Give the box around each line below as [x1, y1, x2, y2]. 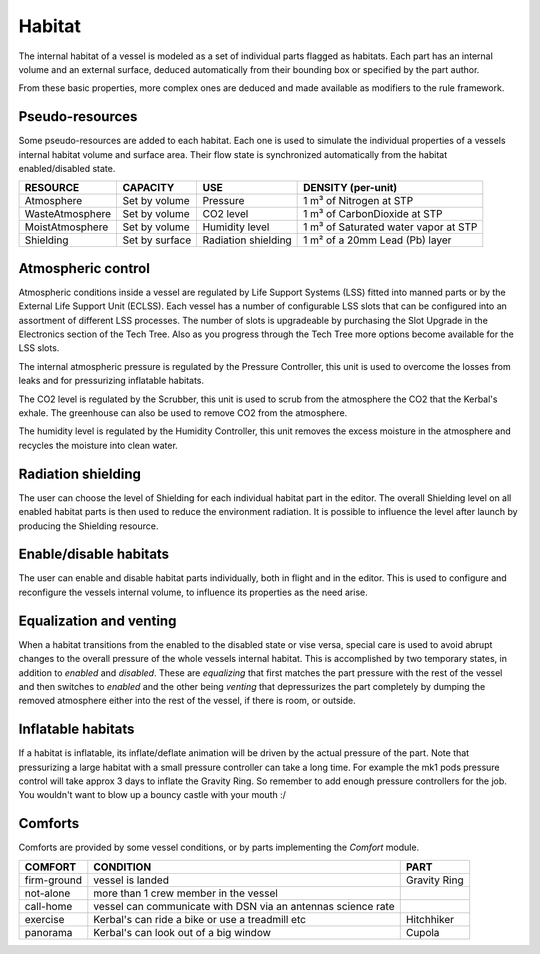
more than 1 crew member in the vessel [93, 886, 279, 900]
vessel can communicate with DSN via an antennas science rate [93, 899, 395, 913]
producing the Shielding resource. [18, 520, 159, 532]
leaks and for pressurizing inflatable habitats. [18, 375, 205, 387]
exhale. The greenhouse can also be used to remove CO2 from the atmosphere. [18, 407, 348, 419]
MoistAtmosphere [24, 220, 109, 234]
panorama [24, 925, 73, 939]
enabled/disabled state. [18, 163, 116, 175]
